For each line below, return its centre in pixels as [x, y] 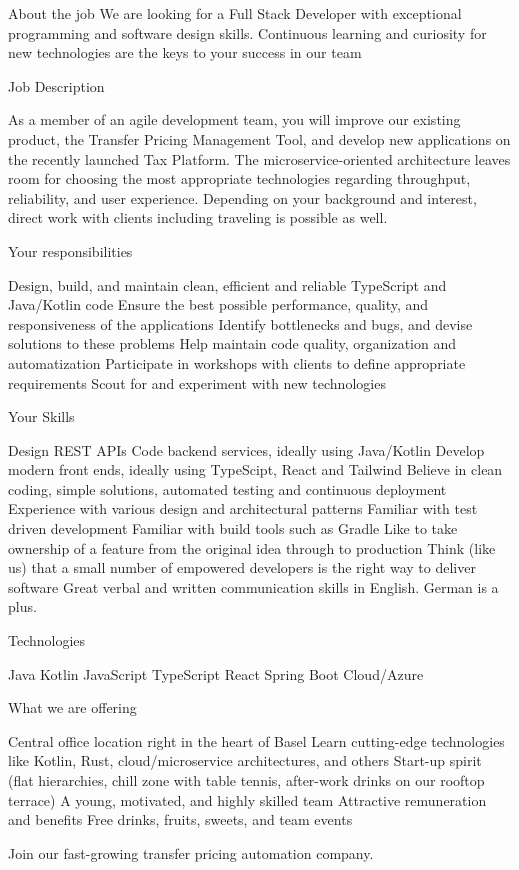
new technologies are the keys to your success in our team [185, 52]
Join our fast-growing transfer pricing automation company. [191, 852]
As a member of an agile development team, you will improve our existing [234, 119]
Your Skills [41, 416]
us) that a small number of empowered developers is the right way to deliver [242, 567]
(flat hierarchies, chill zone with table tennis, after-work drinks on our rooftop [246, 780]
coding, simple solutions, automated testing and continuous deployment [227, 488]
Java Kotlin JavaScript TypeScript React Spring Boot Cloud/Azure [216, 673]
